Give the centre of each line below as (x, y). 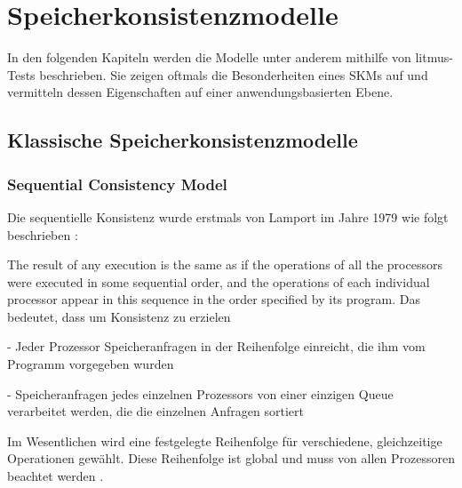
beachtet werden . (56, 476)
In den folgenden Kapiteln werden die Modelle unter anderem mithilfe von (209, 57)
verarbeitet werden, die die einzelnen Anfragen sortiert (155, 411)
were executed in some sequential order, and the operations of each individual (219, 281)
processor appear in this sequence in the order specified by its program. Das (214, 299)
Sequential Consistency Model (117, 184)
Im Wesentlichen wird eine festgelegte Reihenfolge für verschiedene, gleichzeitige (225, 440)
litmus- (434, 57)
